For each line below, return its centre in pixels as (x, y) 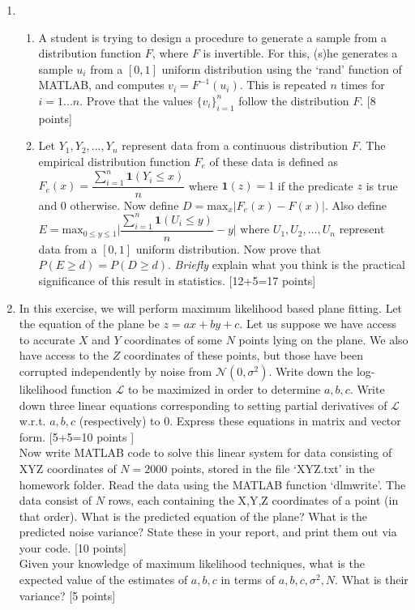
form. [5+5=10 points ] (77, 436)
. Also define (356, 205)
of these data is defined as (274, 161)
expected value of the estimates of (103, 580)
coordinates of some (173, 339)
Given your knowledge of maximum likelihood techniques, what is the (192, 563)
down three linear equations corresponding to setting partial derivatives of (203, 405)
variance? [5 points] (67, 595)
